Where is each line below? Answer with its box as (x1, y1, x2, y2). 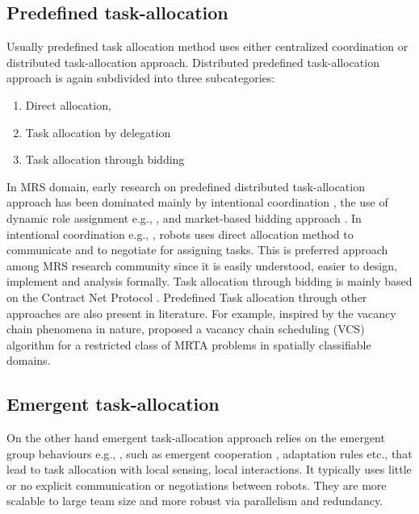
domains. (6, 352, 51, 369)
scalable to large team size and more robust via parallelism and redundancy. (6, 492, 383, 509)
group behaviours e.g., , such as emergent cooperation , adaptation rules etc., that (6, 445, 413, 462)
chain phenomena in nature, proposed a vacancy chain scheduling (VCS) (6, 320, 365, 337)
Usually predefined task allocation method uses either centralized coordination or (6, 38, 409, 55)
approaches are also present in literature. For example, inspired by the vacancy (6, 304, 396, 321)
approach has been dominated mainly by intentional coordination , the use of (6, 194, 388, 211)
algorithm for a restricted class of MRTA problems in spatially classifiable (6, 336, 371, 353)
